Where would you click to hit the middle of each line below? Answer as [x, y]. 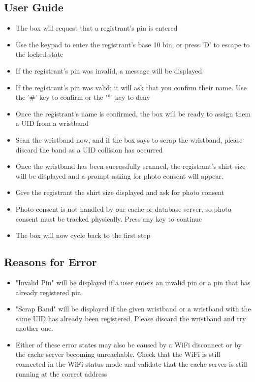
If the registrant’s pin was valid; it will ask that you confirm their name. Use [131, 87]
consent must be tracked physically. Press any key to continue [109, 218]
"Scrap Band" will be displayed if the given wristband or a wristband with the [133, 309]
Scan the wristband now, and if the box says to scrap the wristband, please [129, 139]
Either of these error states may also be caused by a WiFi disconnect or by [128, 344]
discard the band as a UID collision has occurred [89, 149]
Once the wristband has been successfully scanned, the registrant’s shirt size [130, 166]
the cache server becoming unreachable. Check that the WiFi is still [118, 354]
